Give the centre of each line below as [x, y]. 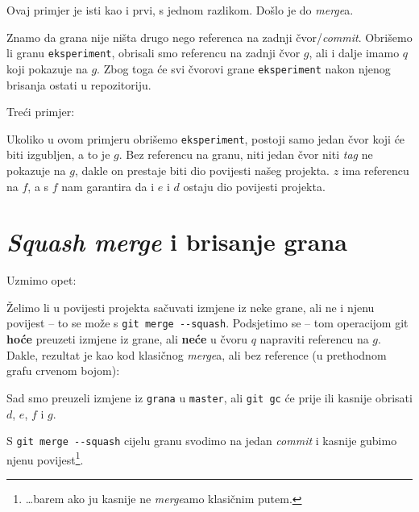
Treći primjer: [41, 112]
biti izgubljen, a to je [58, 154]
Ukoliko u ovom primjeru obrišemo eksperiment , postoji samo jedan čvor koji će [206, 138]
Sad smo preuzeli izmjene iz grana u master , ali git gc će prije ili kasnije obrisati [209, 397]
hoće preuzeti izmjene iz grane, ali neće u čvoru [127, 339]
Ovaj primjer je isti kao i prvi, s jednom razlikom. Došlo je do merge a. [180, 10]
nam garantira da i [108, 186]
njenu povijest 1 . [45, 458]
